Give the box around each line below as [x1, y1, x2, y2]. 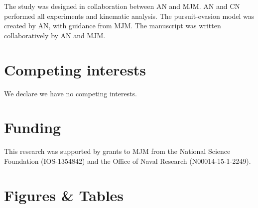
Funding [4, 117, 61, 138]
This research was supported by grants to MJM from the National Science [4, 146, 231, 156]
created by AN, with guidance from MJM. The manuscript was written [4, 20, 221, 31]
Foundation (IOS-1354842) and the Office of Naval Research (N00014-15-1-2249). [4, 155, 251, 166]
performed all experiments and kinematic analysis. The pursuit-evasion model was [4, 10, 255, 21]
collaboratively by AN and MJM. [4, 30, 106, 40]
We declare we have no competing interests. [4, 88, 137, 98]
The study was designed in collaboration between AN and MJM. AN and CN [4, 1, 240, 11]
